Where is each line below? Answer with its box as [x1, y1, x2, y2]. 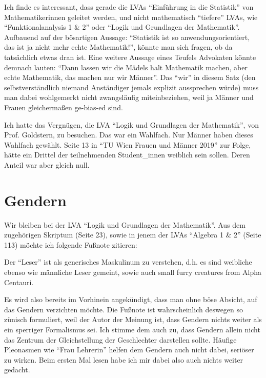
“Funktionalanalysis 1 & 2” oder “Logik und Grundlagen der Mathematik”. [4, 22, 240, 32]
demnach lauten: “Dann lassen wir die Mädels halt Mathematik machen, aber [4, 62, 248, 72]
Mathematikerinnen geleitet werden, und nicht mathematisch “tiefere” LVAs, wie [4, 11, 258, 22]
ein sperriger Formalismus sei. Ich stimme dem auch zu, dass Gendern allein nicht [4, 324, 260, 334]
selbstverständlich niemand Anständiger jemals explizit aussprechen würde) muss [4, 82, 259, 92]
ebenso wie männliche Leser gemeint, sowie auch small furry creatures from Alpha [4, 267, 262, 277]
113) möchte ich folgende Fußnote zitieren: [4, 239, 137, 250]
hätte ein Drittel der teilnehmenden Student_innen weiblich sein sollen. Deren [4, 149, 250, 160]
